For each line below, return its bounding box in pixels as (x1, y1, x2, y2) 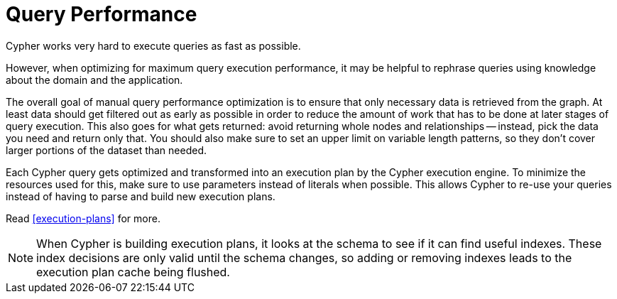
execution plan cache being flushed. (36, 264, 230, 279)
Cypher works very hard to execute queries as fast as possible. (6, 39, 301, 52)
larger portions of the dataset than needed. (6, 143, 207, 156)
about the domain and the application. (6, 73, 183, 86)
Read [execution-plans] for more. (6, 212, 160, 224)
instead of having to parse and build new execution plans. (6, 190, 275, 202)
